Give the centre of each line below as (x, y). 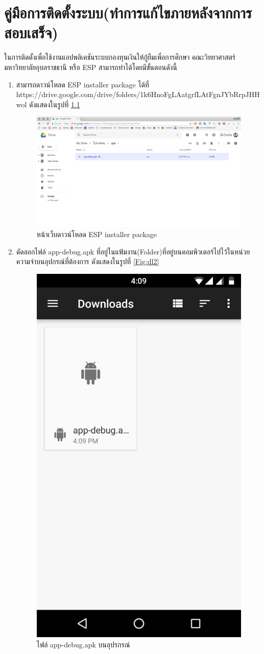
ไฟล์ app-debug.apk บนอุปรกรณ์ (83, 644)
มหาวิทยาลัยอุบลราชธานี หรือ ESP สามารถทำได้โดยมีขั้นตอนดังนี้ (91, 67)
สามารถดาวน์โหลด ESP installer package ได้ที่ (82, 84)
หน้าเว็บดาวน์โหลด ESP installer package (97, 234)
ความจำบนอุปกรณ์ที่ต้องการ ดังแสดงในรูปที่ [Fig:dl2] (88, 261)
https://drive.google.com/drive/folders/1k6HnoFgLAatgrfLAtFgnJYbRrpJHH (138, 94)
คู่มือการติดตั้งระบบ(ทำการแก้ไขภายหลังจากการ (128, 13)
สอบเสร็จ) (31, 32)
